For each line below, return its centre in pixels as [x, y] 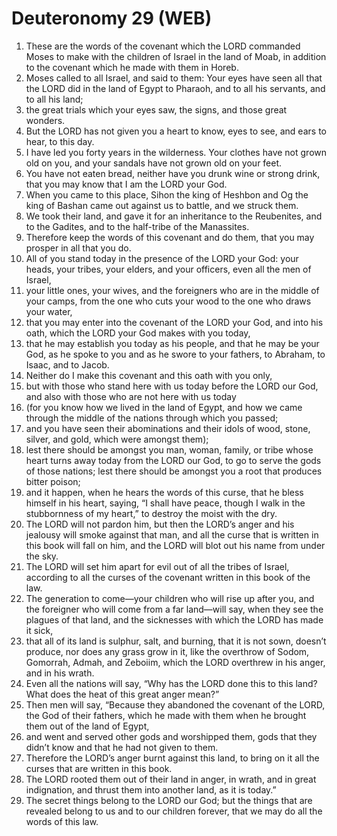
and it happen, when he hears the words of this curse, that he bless [164, 492]
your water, [49, 311]
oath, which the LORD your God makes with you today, [138, 333]
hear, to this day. [60, 141]
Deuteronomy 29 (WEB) [112, 18]
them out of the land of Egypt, [87, 726]
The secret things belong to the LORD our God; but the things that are [169, 800]
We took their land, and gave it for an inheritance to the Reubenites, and [174, 216]
